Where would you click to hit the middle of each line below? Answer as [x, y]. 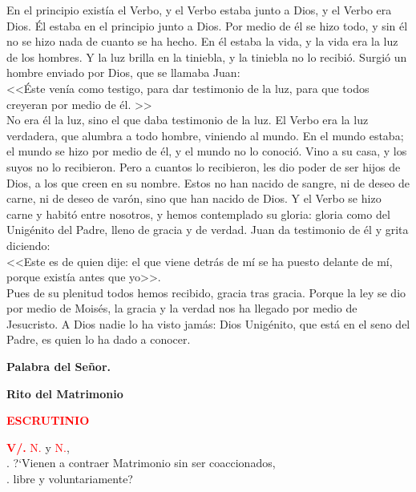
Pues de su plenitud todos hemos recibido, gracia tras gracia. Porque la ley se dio [206, 292]
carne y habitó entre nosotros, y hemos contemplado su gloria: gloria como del [198, 214]
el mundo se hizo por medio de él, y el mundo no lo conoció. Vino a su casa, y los [207, 151]
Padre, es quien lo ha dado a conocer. [99, 339]
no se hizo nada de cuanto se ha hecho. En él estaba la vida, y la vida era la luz [202, 41]
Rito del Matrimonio [65, 393]
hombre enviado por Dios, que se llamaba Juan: [123, 73]
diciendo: [28, 245]
